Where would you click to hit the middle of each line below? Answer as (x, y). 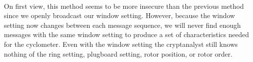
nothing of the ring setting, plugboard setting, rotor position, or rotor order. (118, 53)
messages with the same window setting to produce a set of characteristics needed (126, 34)
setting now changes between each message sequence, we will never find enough (123, 25)
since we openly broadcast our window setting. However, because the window (120, 15)
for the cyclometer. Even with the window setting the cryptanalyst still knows (121, 44)
